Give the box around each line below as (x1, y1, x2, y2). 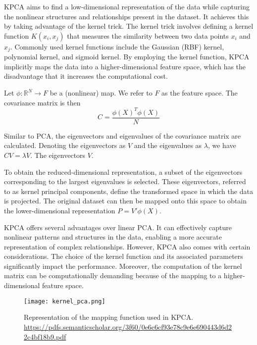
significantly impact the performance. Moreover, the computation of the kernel (4, 260, 242, 271)
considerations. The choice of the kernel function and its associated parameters (4, 251, 243, 261)
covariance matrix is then (4, 97, 81, 107)
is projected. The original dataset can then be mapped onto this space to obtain (4, 196, 247, 206)
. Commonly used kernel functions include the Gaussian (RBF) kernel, (10, 41, 224, 51)
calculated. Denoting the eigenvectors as (4, 140, 126, 150)
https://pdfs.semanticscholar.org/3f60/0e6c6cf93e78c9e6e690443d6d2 (24, 321, 232, 332)
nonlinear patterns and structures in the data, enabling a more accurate (4, 232, 222, 242)
